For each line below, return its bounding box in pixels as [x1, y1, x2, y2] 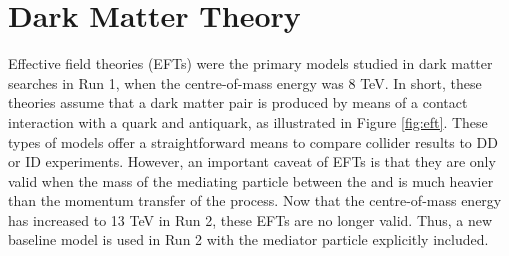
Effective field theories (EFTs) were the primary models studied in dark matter [8, 53, 493, 74]
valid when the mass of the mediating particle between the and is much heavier [8, 170, 494, 191]
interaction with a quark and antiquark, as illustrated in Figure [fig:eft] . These [8, 111, 488, 132]
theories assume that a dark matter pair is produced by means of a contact [8, 92, 468, 113]
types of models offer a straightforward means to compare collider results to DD [8, 131, 498, 152]
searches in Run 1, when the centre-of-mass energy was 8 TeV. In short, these [8, 72, 482, 93]
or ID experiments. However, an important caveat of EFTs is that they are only [8, 151, 496, 172]
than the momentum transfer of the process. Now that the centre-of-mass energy [8, 190, 502, 211]
